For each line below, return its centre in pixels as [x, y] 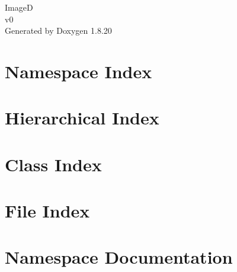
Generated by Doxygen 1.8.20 [58, 31]
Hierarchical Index [82, 118]
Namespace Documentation [119, 257]
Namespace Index [79, 71]
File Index [47, 211]
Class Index [53, 164]
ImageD [19, 7]
